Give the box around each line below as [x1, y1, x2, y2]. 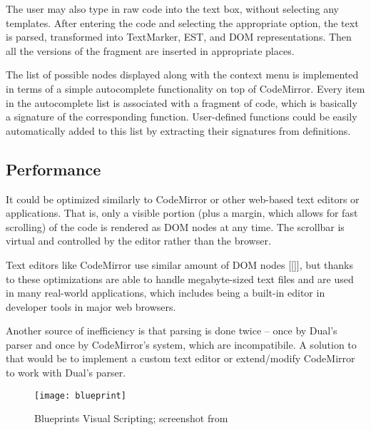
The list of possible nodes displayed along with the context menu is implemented [6, 67, 359, 82]
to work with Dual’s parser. [6, 365, 126, 380]
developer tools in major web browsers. [6, 299, 176, 314]
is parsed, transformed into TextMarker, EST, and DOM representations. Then [6, 29, 352, 44]
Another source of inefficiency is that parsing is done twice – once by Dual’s [6, 323, 337, 338]
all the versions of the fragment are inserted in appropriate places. [6, 43, 295, 58]
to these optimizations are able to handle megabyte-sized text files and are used [6, 271, 354, 286]
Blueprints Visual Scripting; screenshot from [34, 411, 228, 426]
